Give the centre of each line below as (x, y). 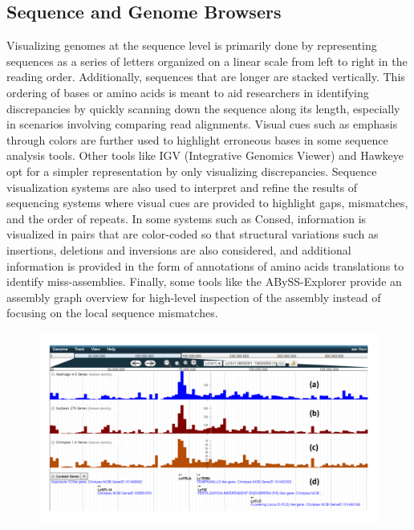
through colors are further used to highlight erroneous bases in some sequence (197, 139)
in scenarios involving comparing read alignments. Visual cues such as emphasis (202, 124)
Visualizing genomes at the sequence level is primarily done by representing (192, 45)
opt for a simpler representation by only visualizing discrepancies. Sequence (192, 171)
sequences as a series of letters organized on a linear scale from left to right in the (207, 61)
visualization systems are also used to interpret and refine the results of (182, 187)
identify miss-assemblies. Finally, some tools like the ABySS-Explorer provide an (204, 281)
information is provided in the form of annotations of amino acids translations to (205, 265)
